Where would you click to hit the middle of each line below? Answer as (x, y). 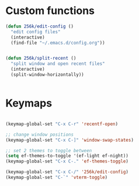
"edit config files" (36, 32)
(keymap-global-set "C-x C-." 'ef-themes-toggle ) (67, 161)
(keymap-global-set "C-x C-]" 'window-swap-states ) (69, 140)
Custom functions (50, 11)
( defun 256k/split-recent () (41, 58)
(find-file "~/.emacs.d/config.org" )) (58, 43)
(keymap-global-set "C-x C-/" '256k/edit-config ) (67, 172)
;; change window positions (40, 135)
